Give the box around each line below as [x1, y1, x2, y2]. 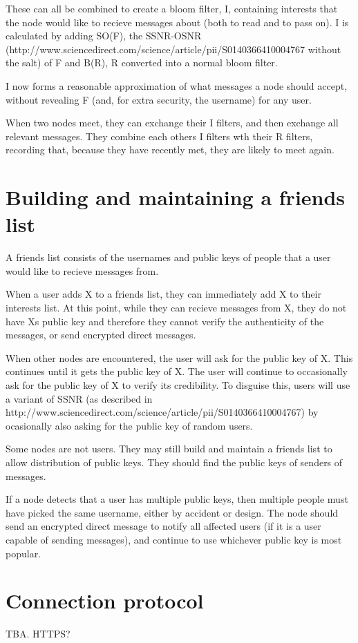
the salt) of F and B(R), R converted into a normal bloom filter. [6, 55, 278, 70]
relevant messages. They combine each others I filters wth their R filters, [6, 128, 313, 143]
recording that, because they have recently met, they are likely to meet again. [6, 142, 335, 157]
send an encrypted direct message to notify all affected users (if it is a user [6, 519, 321, 533]
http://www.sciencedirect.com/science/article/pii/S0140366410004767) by [6, 405, 319, 419]
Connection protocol [6, 586, 204, 615]
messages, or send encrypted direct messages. [6, 327, 196, 342]
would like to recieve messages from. [6, 263, 159, 278]
